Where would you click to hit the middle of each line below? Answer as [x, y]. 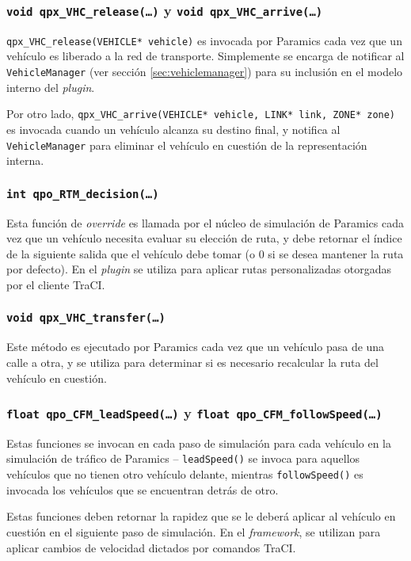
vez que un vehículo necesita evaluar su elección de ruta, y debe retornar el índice [204, 238]
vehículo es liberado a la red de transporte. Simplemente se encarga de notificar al [205, 56]
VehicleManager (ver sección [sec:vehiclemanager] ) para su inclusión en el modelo [205, 72]
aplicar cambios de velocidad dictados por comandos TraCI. [151, 547]
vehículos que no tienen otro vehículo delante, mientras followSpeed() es [185, 474]
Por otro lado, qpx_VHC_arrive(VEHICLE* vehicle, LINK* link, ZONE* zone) [201, 114]
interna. [25, 160]
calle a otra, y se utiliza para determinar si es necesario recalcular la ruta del [192, 362]
